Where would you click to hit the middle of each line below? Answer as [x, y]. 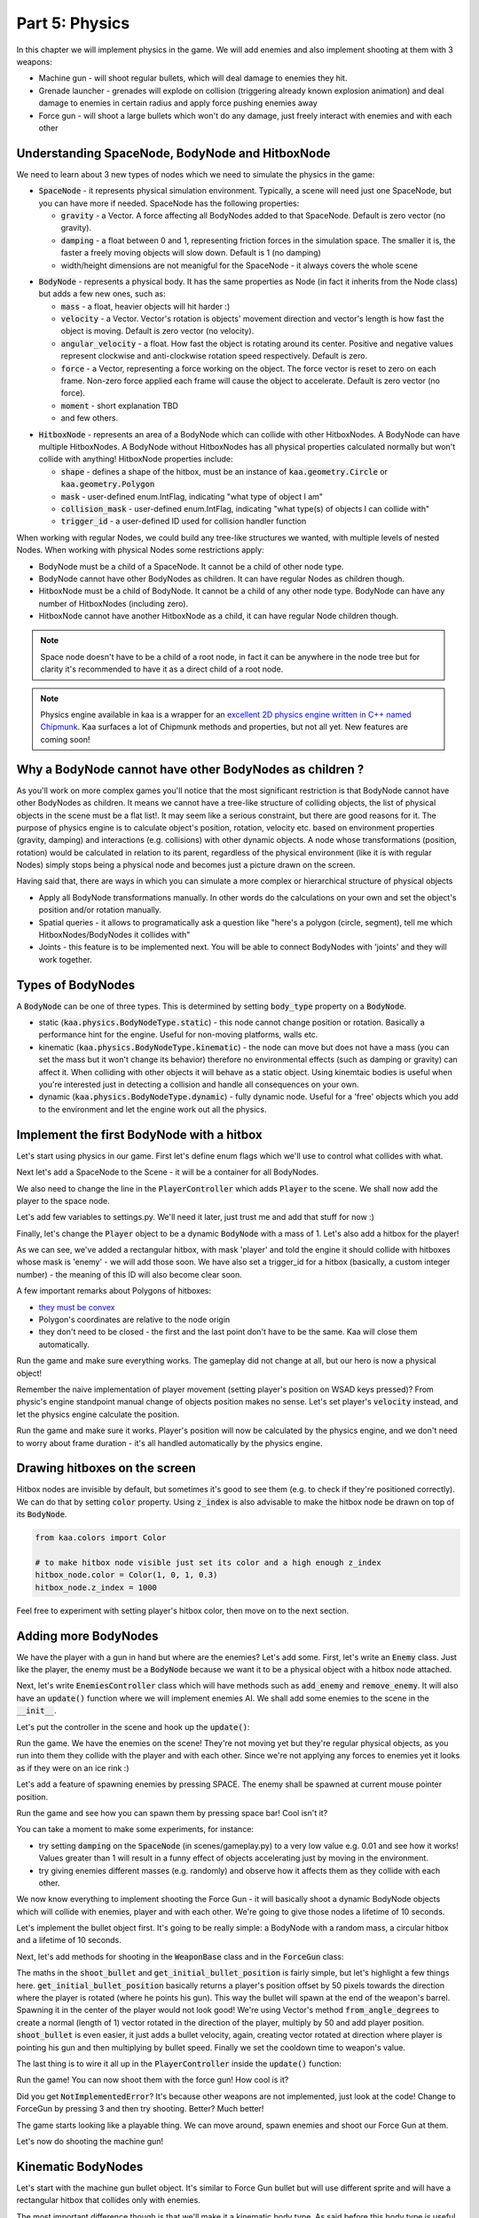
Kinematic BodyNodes [80, 2166]
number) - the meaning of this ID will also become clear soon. [130, 1274]
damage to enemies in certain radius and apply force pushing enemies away [178, 103]
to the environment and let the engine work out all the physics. [153, 1109]
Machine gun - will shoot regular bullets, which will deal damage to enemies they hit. [193, 78]
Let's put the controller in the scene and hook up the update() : [133, 1726]
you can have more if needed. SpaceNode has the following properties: [169, 203]
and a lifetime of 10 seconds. [69, 1940]
